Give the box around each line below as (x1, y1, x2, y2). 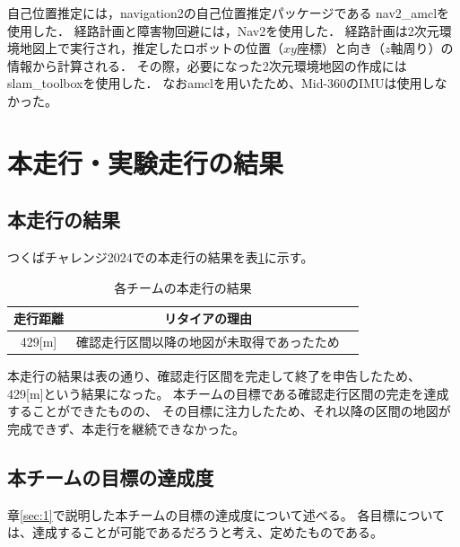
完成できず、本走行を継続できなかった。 (7, 419, 246, 438)
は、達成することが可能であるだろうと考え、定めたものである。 (7, 523, 383, 542)
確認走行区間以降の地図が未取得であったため (76, 332, 340, 351)
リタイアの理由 (163, 309, 252, 328)
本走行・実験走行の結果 (7, 144, 284, 181)
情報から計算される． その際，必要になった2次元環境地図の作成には (7, 56, 407, 75)
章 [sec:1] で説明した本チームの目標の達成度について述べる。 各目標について (7, 505, 446, 524)
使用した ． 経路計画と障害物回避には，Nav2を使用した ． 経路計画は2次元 (7, 21, 439, 40)
